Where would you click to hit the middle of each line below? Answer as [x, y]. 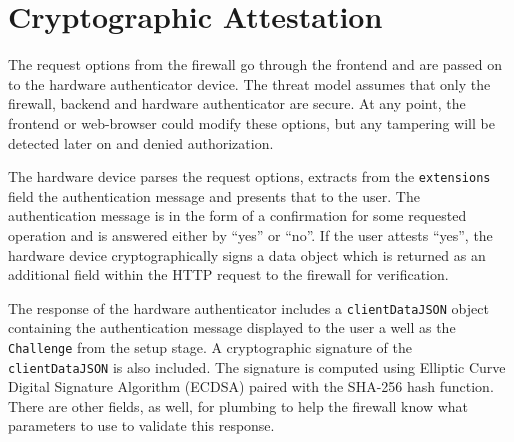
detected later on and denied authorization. [141, 142]
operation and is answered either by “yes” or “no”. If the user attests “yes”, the [250, 234]
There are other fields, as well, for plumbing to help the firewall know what [238, 405]
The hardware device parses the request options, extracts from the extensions [249, 176]
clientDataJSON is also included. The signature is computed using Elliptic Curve [257, 366]
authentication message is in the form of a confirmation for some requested [237, 215]
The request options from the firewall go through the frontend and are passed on [255, 64]
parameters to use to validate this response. [141, 425]
